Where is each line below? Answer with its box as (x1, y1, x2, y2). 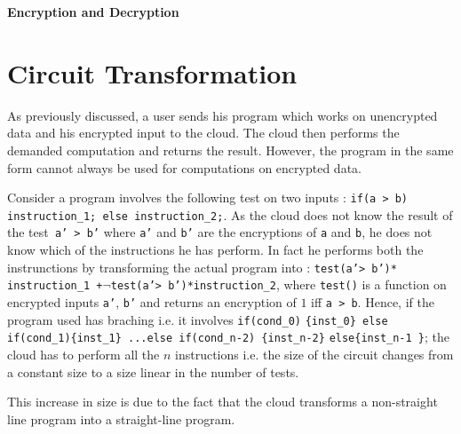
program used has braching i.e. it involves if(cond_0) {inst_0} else (7, 310, 388, 328)
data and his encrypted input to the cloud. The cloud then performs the (7, 123, 400, 142)
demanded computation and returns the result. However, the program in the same (7, 140, 454, 159)
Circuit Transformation (7, 54, 298, 91)
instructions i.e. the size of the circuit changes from (175, 344, 454, 363)
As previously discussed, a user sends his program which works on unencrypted (7, 106, 438, 124)
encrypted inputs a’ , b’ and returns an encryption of (7, 292, 297, 311)
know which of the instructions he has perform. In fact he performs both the (7, 241, 424, 259)
